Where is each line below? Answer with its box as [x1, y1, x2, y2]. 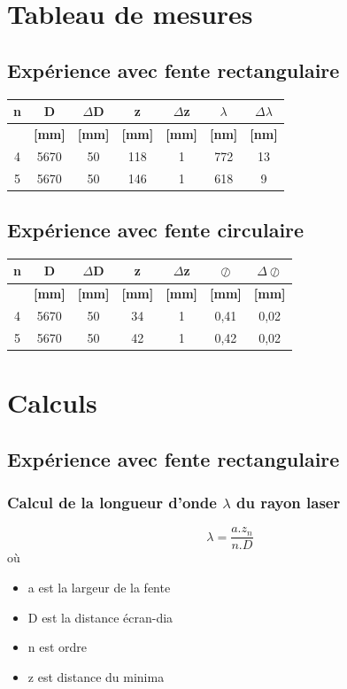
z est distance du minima [27, 667, 165, 685]
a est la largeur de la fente [27, 578, 171, 597]
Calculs [7, 384, 97, 421]
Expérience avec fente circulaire [7, 216, 305, 244]
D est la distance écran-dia [27, 608, 173, 626]
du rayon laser [235, 492, 341, 514]
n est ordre [27, 638, 88, 656]
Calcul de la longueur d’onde [7, 492, 217, 514]
